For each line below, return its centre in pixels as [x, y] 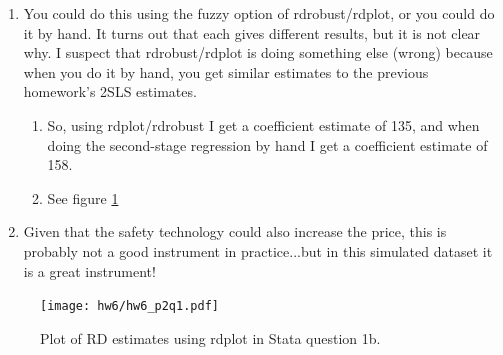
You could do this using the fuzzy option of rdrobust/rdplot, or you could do [259, 13]
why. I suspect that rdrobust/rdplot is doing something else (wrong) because [258, 52]
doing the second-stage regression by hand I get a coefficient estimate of [267, 144]
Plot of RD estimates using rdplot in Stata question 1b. [210, 337]
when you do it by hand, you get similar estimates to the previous [226, 71]
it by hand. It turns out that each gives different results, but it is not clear [252, 32]
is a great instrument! [89, 270]
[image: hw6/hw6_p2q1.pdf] [129, 306]
